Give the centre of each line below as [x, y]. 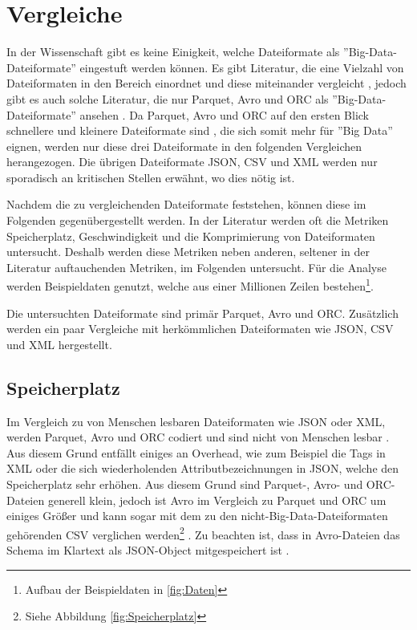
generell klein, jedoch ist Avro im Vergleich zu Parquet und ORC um [217, 500]
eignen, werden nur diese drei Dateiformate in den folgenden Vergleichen [184, 146]
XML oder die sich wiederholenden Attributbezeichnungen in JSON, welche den [203, 468]
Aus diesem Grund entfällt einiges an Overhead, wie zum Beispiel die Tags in [196, 452]
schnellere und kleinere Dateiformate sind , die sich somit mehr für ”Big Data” [200, 130]
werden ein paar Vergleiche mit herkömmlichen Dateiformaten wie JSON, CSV [200, 329]
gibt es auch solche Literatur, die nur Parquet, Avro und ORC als [168, 98]
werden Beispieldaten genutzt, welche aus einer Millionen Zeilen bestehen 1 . [190, 285]
